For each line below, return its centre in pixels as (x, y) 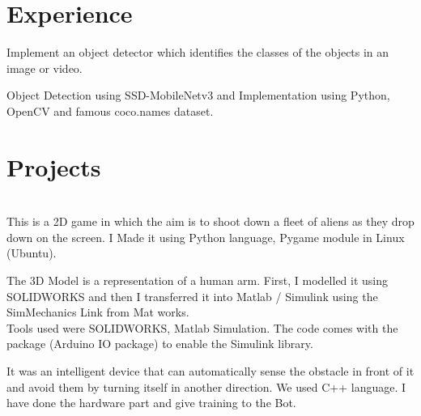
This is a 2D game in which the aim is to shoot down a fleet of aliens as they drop (210, 221)
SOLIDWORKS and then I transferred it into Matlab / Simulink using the (192, 296)
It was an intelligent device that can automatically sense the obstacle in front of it (210, 370)
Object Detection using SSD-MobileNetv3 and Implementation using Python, (198, 95)
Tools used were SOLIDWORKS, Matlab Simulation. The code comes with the (202, 327)
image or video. (45, 68)
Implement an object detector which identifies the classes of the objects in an (198, 52)
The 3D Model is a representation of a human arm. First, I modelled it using (198, 280)
